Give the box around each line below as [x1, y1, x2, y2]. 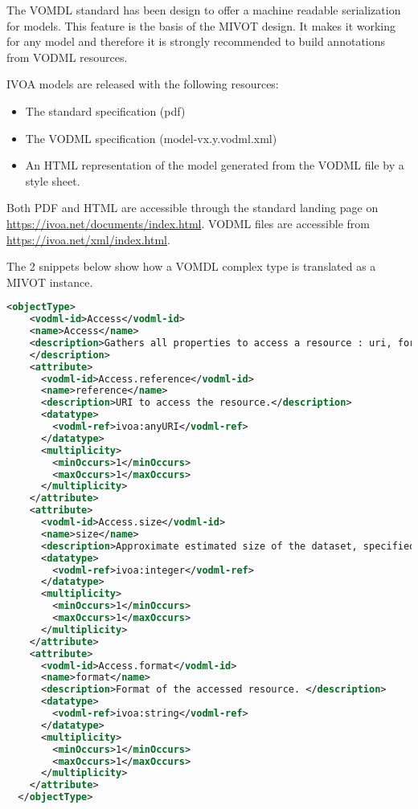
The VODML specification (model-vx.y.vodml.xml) [25, 129, 277, 146]
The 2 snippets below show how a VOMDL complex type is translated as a [6, 258, 376, 275]
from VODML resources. [6, 48, 128, 65]
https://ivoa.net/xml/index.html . [6, 231, 170, 247]
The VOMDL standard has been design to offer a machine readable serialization [6, 2, 401, 18]
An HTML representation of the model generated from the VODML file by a [25, 157, 404, 174]
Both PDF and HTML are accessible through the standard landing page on [6, 199, 379, 216]
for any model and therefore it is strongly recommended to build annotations [6, 33, 386, 50]
